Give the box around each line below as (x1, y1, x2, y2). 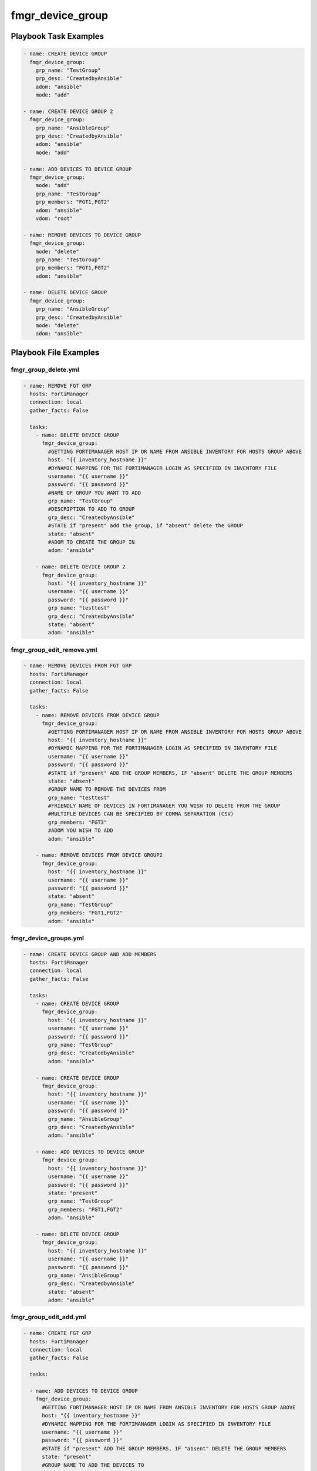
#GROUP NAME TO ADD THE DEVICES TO (42, 1462, 144, 1468)
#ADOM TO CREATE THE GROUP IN (48, 539, 135, 545)
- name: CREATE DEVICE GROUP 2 (23, 108, 114, 115)
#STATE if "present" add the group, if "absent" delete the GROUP (48, 522, 244, 529)
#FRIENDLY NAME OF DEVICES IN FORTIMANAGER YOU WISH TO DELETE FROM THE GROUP (48, 803, 281, 809)
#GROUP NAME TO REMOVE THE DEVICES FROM (48, 786, 166, 793)
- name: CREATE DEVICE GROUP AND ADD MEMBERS (23, 951, 157, 957)
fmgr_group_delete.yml (11, 365, 79, 374)
